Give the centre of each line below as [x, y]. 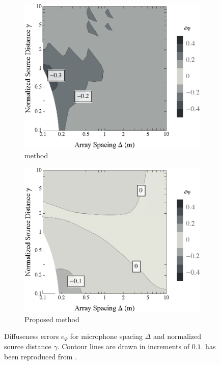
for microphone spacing [106, 336]
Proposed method [52, 319]
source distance [28, 346]
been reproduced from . [40, 356]
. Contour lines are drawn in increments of [123, 346]
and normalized [177, 336]
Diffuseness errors [32, 336]
